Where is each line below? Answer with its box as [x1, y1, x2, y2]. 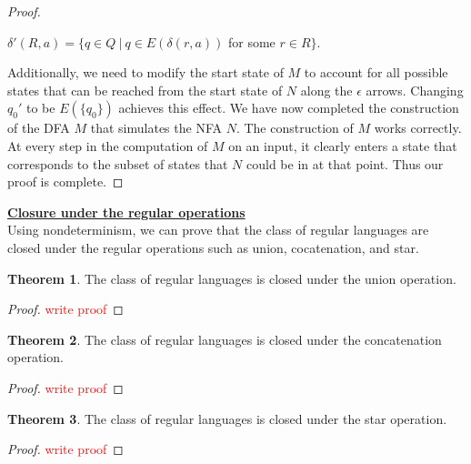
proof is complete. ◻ [7, 172, 124, 191]
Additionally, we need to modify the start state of [7, 63, 284, 82]
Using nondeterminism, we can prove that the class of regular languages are [7, 220, 429, 239]
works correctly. [374, 118, 462, 137]
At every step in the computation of [7, 136, 208, 155]
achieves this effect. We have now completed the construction [118, 98, 459, 117]
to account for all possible [304, 63, 448, 82]
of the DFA [7, 118, 70, 137]
